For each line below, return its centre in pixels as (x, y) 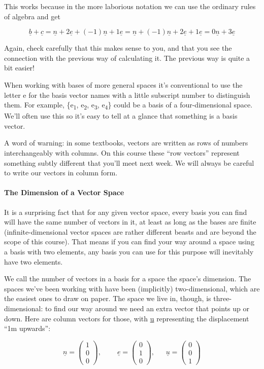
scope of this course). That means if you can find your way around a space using (129, 242)
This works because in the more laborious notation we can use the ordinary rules (130, 6)
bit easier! (20, 68)
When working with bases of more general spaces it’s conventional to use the (123, 84)
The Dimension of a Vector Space (64, 192)
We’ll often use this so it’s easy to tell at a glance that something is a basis (121, 116)
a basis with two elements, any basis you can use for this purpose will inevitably (129, 252)
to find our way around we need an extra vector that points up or (147, 308)
